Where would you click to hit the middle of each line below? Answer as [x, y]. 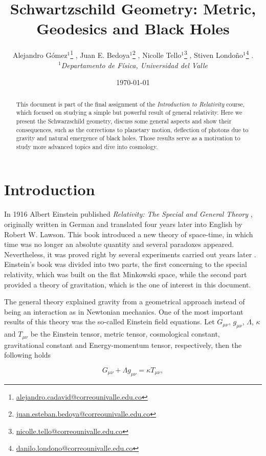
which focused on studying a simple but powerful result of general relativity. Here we [129, 112]
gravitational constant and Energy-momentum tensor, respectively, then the [123, 345]
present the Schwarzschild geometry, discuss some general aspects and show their [124, 121]
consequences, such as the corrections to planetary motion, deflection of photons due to [132, 129]
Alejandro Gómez [40, 55]
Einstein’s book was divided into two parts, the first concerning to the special [126, 264]
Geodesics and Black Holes [133, 28]
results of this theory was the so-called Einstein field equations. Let [109, 322]
